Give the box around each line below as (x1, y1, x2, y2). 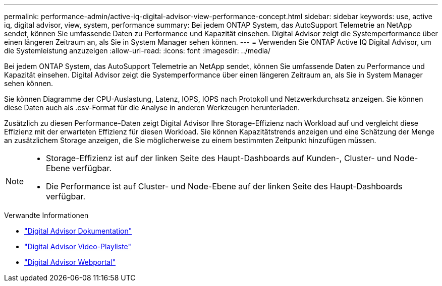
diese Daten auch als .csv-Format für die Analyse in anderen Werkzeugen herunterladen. (4, 103, 300, 112)
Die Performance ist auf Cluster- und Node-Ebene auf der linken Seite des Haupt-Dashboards (46, 181, 403, 191)
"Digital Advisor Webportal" (24, 258, 116, 266)
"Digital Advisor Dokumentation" (24, 227, 132, 235)
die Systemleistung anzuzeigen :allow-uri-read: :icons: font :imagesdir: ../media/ (4, 46, 271, 55)
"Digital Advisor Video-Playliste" (24, 242, 132, 251)
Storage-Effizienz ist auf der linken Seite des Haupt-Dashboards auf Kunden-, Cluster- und (46, 153, 392, 163)
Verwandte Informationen (4, 211, 89, 220)
